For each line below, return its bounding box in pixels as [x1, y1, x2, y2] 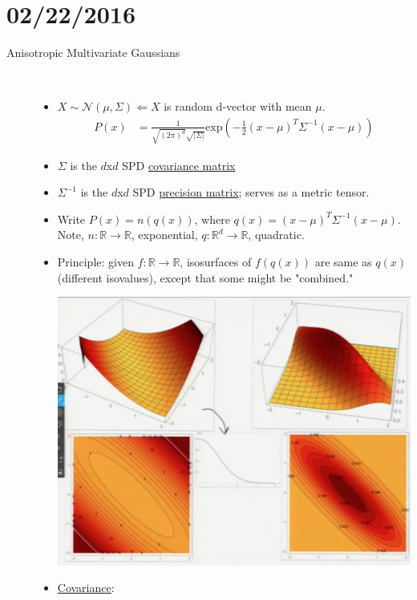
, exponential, [131, 226, 198, 243]
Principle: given [57, 253, 134, 270]
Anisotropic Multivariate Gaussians [6, 44, 180, 61]
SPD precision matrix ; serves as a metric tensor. [132, 184, 370, 201]
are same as [314, 253, 372, 270]
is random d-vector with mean [164, 98, 312, 115]
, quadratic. [248, 226, 305, 243]
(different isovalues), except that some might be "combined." [57, 269, 354, 286]
